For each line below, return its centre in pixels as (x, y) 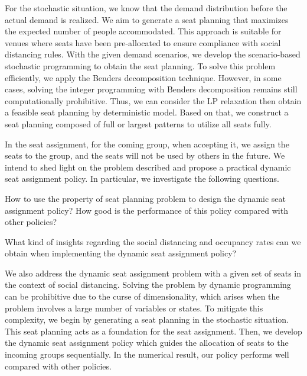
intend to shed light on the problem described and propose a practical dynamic (148, 167)
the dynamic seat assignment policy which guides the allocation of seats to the (147, 343)
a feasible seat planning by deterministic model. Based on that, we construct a (147, 112)
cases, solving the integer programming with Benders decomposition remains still (151, 89)
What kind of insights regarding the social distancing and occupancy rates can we (153, 241)
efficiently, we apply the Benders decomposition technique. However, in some (143, 77)
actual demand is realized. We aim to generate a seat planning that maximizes (147, 19)
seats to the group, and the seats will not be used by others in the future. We (145, 155)
